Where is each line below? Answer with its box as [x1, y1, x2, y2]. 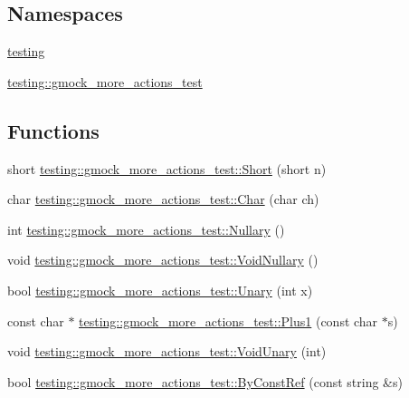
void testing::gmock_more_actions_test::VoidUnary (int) [7, 342, 327, 361]
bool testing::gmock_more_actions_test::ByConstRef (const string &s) [7, 372, 403, 391]
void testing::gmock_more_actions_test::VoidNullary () [7, 250, 319, 269]
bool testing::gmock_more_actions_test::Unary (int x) [7, 280, 313, 299]
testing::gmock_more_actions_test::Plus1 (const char [79, 311, 378, 330]
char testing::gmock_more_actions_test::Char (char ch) [7, 189, 319, 209]
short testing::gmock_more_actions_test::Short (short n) [7, 159, 327, 178]
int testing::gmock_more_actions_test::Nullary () [7, 219, 285, 238]
